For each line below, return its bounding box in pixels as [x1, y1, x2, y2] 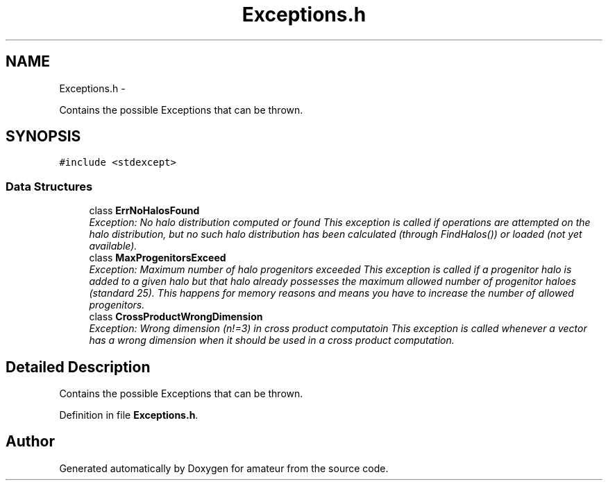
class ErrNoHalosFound [89, 205, 200, 217]
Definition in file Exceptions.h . [59, 409, 199, 422]
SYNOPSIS [6, 128, 81, 146]
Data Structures [6, 179, 93, 193]
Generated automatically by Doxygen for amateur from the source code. [59, 462, 389, 474]
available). [89, 240, 137, 252]
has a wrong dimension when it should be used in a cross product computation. [89, 334, 455, 347]
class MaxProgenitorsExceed [89, 252, 226, 264]
